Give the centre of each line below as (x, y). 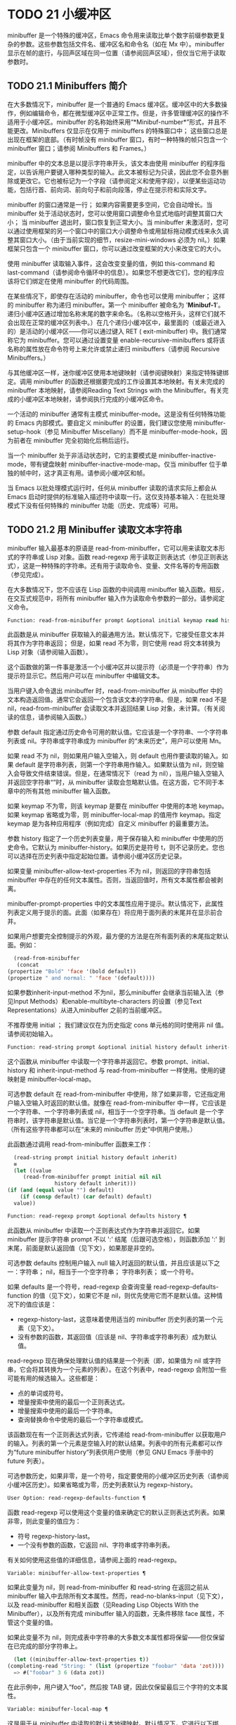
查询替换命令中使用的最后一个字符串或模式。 (82, 1420)
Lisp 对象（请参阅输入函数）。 (50, 652)
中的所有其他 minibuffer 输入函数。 (64, 791)
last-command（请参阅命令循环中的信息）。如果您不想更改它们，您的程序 (113, 272)
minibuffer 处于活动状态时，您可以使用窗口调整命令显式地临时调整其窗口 (112, 213)
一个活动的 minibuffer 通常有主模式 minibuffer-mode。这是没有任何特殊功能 (117, 414)
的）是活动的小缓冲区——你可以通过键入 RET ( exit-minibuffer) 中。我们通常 (117, 331)
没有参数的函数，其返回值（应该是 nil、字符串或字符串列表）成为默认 (117, 1337)
